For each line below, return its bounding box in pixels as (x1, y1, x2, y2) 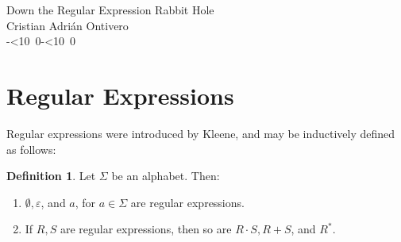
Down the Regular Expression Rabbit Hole (6, 2, 214, 17)
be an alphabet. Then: (111, 167, 220, 184)
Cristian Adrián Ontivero (6, 17, 129, 33)
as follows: (6, 140, 56, 157)
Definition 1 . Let (6, 167, 96, 184)
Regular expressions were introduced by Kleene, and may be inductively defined (6, 125, 395, 141)
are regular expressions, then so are (60, 221, 232, 237)
